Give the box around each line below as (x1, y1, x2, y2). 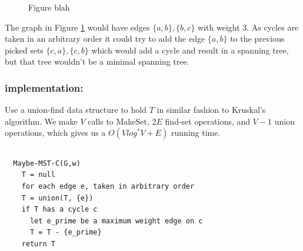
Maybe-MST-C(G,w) (13, 159, 81, 168)
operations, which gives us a (5, 126, 106, 139)
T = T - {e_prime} (29, 228, 102, 237)
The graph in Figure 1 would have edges (5, 21, 150, 33)
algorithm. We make (5, 115, 78, 127)
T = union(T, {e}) (21, 193, 94, 202)
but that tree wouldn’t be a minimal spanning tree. (5, 55, 189, 68)
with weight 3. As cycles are (198, 21, 299, 33)
